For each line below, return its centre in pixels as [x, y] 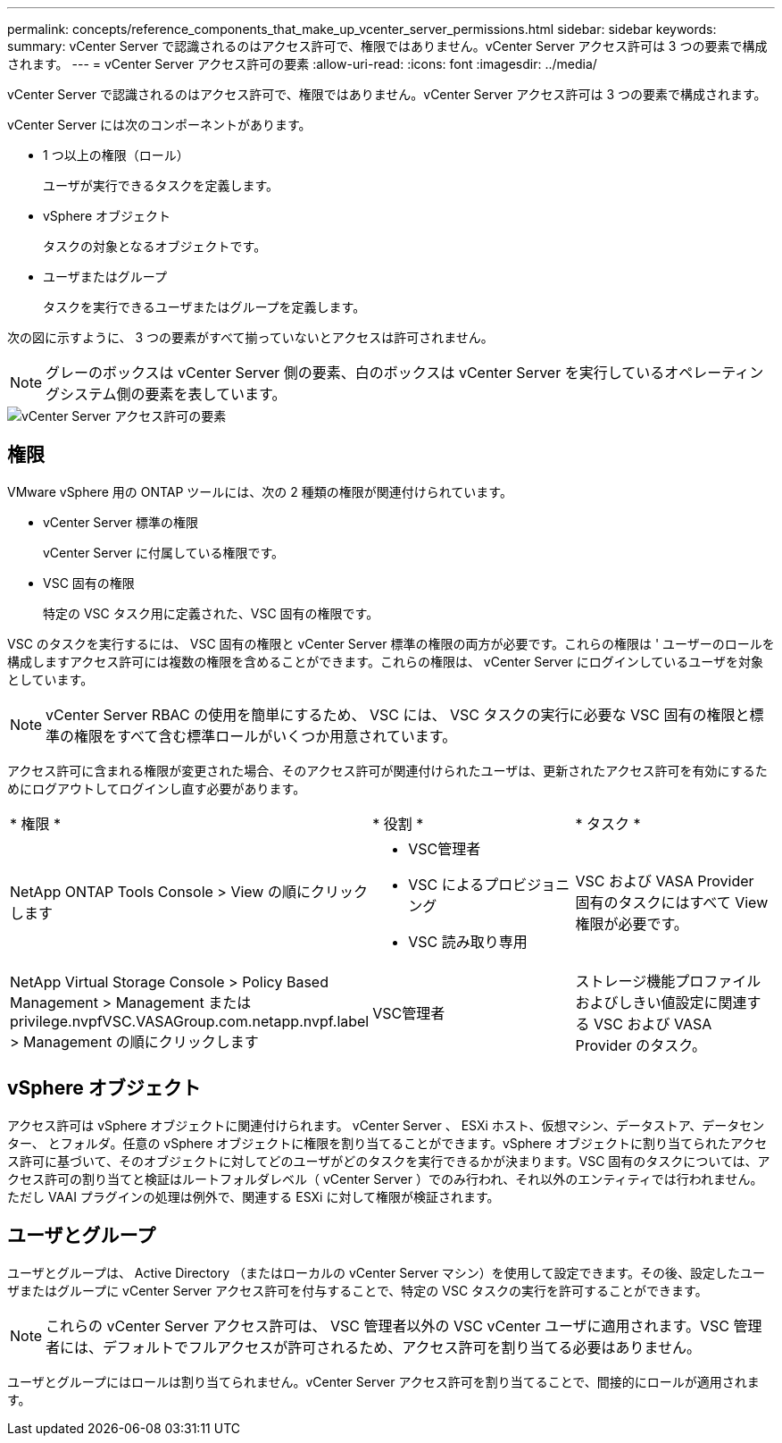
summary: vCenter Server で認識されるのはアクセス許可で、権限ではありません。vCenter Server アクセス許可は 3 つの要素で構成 [387, 46]
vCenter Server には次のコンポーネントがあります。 [159, 125]
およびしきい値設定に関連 [661, 1002]
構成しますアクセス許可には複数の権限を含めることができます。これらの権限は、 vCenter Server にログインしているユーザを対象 [386, 661]
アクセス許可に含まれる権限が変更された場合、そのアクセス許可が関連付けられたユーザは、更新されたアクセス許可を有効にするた [387, 770]
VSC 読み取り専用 [468, 941]
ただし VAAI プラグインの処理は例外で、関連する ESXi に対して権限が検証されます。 [254, 1196]
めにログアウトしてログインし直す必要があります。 [157, 788]
